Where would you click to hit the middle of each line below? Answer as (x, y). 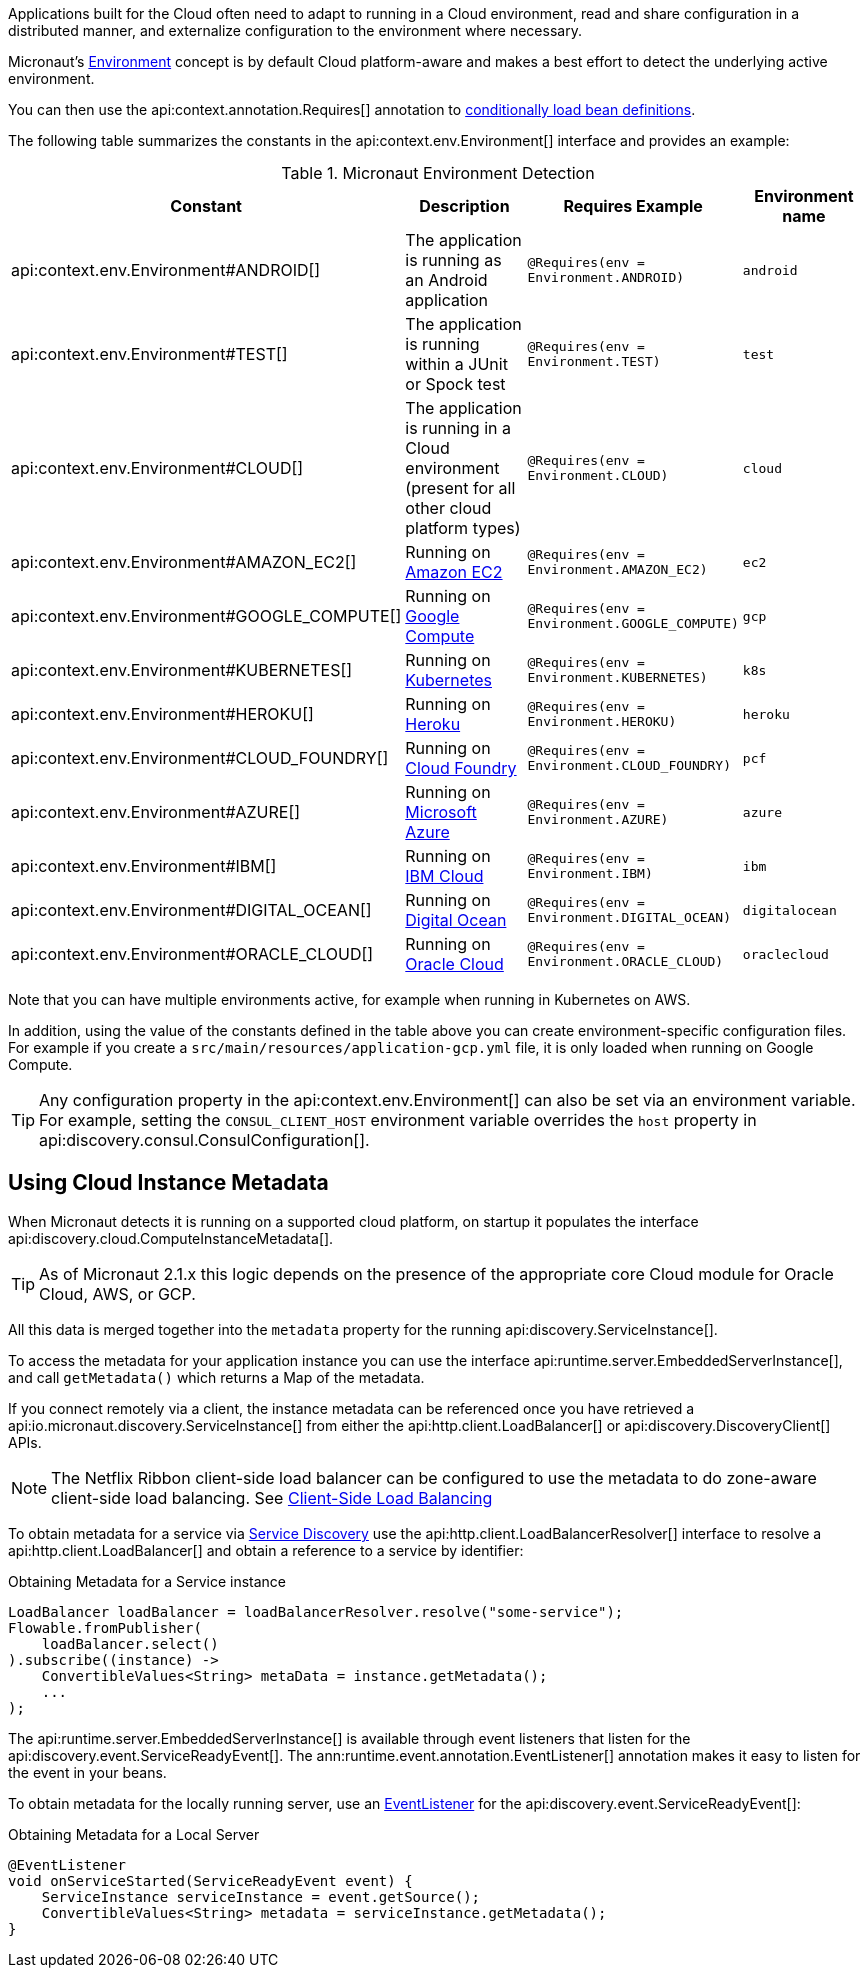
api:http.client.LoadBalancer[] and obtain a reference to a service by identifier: (266, 1550)
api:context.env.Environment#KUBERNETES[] (182, 670)
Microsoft (441, 812)
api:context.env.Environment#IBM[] (144, 866)
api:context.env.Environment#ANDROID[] (166, 270)
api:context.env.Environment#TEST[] (149, 354)
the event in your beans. (87, 1772)
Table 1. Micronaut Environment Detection (438, 173)
